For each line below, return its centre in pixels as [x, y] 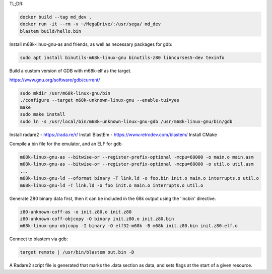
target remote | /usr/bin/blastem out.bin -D [77, 252]
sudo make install [43, 114]
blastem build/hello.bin [51, 31]
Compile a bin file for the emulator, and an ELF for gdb [65, 144]
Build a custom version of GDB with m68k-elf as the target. [71, 71]
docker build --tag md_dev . [56, 17]
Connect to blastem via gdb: [39, 239]
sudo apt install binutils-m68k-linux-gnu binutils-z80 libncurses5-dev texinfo [122, 57]
